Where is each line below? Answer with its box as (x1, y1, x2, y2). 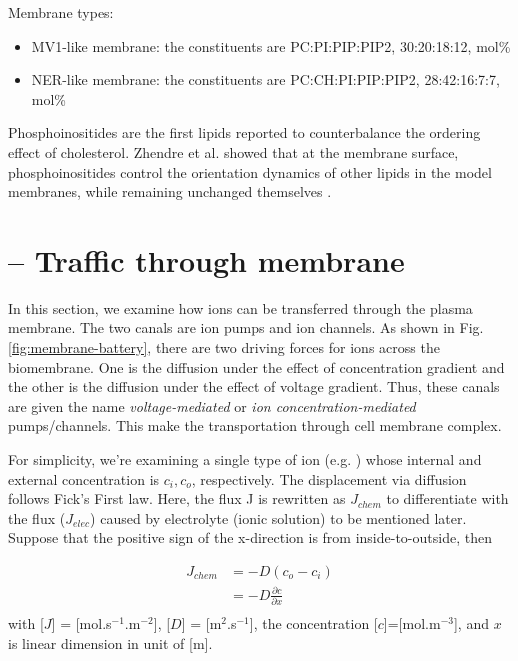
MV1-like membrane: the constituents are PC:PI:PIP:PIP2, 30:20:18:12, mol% (31, 35, 511, 56)
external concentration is (8, 468, 160, 489)
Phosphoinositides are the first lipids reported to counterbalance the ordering (8, 122, 481, 143)
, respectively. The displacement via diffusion (191, 468, 467, 489)
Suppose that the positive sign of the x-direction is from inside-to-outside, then (8, 527, 492, 548)
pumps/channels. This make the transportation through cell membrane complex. (8, 415, 502, 436)
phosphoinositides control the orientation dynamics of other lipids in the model (8, 161, 492, 182)
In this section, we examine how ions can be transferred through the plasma (8, 297, 473, 318)
